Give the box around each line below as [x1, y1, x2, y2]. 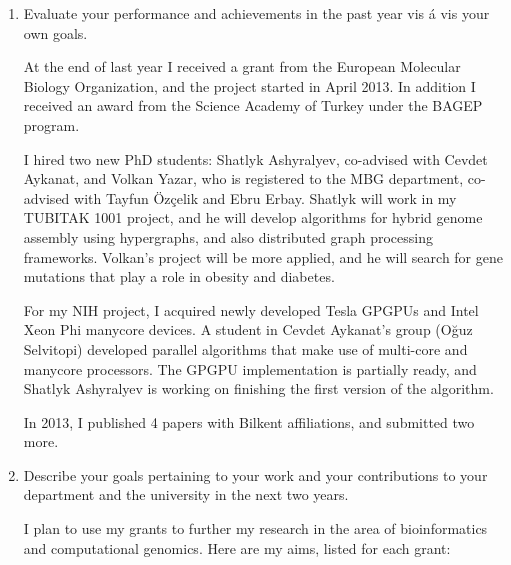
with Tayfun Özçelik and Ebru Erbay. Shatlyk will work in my [74, 187, 457, 208]
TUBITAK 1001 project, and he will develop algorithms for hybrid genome [23, 207, 483, 228]
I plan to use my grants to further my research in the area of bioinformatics [23, 518, 488, 539]
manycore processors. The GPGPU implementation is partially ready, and [23, 358, 477, 379]
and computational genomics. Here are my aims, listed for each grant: [23, 537, 451, 558]
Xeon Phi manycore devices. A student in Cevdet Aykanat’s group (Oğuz [23, 319, 473, 340]
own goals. [23, 22, 88, 43]
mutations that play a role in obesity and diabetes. [23, 266, 335, 287]
